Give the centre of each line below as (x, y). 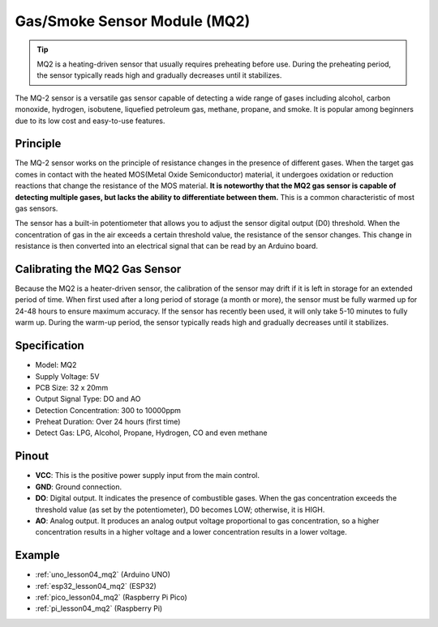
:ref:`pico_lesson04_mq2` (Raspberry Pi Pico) (112, 597)
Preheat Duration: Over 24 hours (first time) (108, 422)
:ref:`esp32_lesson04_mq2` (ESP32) (96, 586)
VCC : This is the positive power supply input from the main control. (147, 476)
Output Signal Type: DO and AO (88, 399)
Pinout (32, 456)
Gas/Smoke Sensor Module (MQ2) (133, 21)
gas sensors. (36, 208)
